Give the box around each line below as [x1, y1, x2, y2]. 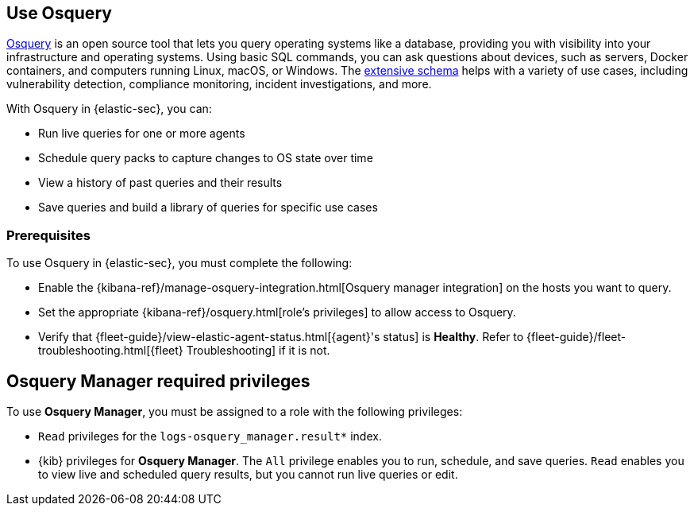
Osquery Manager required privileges [6, 370, 310, 391]
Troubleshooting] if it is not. [186, 343, 330, 358]
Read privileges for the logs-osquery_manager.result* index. [38, 429, 382, 444]
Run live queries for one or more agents [38, 126, 245, 141]
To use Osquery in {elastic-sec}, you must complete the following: [6, 256, 353, 270]
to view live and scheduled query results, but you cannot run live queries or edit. [38, 467, 458, 482]
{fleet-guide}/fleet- [526, 330, 627, 344]
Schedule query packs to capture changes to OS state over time [38, 151, 373, 165]
